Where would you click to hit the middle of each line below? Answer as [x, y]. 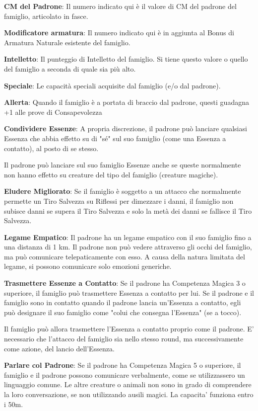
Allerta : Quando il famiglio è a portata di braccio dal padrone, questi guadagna [127, 102]
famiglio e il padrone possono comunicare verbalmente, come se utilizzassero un [125, 374]
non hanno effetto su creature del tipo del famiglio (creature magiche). [111, 174]
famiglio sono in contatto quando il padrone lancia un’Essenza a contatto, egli [123, 302]
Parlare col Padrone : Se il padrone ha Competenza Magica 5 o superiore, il [123, 365]
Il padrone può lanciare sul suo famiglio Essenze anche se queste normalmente [123, 165]
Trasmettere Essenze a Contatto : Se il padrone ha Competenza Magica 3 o [125, 283]
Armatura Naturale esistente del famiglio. [67, 42]
